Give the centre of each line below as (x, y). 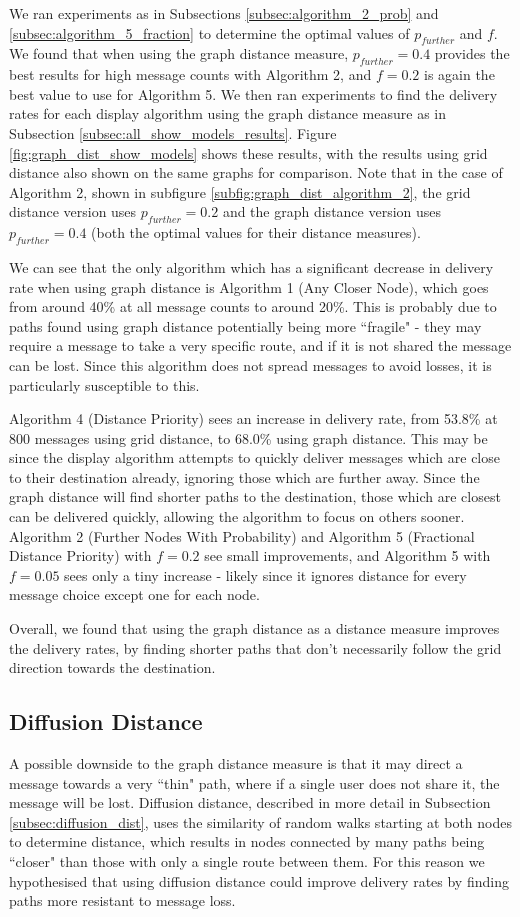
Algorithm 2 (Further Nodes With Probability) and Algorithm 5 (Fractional (242, 535)
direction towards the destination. (112, 667)
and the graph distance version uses (332, 211)
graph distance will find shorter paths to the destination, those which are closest (255, 496)
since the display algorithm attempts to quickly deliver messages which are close (254, 457)
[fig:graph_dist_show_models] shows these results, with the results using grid (248, 152)
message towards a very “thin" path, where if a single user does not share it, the (254, 782)
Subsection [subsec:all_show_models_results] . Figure (173, 132)
